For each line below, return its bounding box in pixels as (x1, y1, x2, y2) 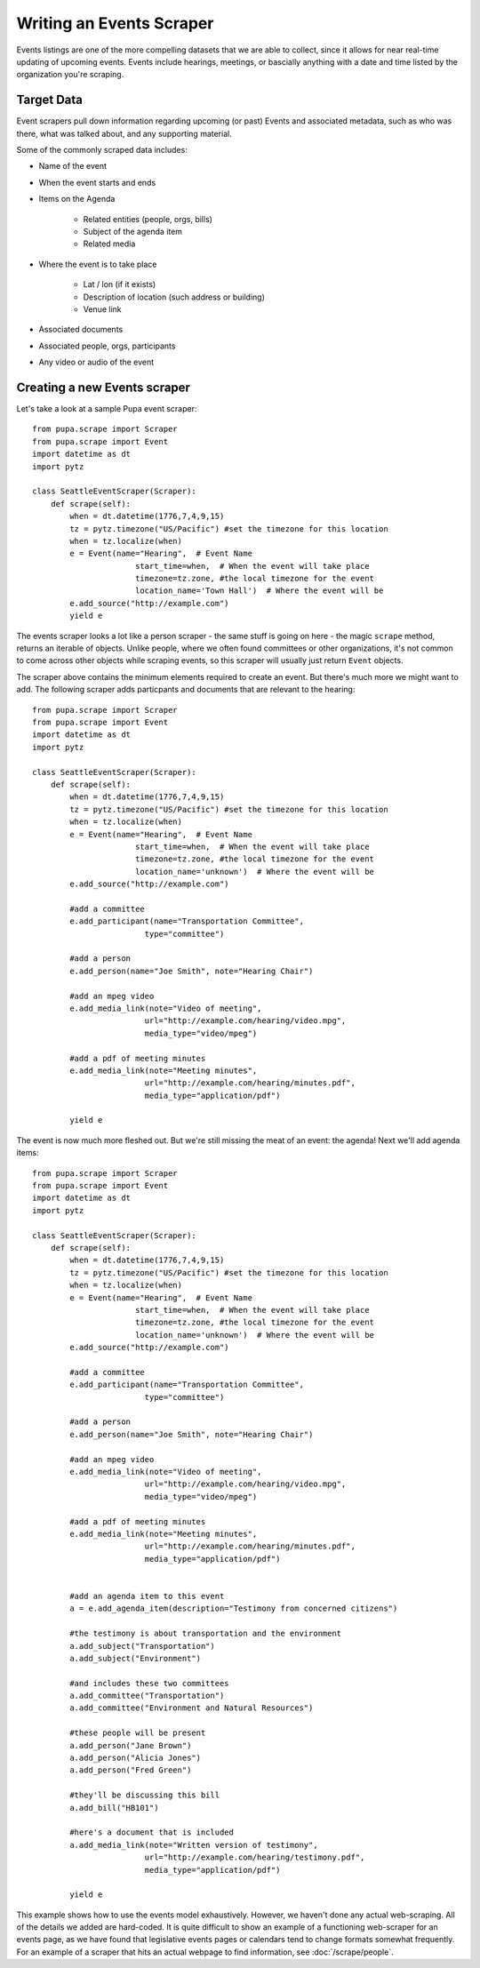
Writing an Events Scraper (16, 13, 214, 33)
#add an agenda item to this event (69, 1591, 225, 1601)
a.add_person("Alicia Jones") (69, 1753, 202, 1764)
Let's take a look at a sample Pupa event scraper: (16, 404, 197, 413)
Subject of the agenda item (83, 226, 182, 236)
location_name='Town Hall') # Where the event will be (134, 586, 384, 596)
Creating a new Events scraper (16, 380, 191, 395)
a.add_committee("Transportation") (69, 1691, 225, 1701)
